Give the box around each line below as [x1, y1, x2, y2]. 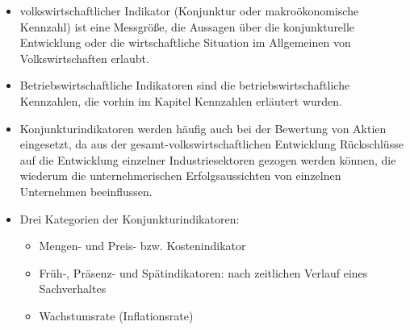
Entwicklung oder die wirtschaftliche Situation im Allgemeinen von [19, 34, 351, 51]
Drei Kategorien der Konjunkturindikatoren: [19, 210, 240, 227]
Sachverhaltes [39, 280, 107, 297]
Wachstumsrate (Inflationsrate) [39, 307, 194, 324]
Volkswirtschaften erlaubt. [19, 49, 149, 66]
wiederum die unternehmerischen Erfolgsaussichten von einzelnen [19, 167, 341, 184]
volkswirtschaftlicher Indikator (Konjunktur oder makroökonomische [19, 2, 359, 19]
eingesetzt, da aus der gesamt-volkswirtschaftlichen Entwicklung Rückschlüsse [19, 136, 404, 152]
